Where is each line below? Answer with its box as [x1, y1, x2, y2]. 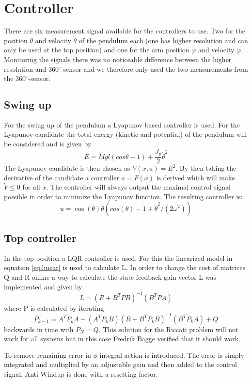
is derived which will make [156, 172, 235, 182]
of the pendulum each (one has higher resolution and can [79, 35, 248, 45]
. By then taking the [175, 163, 236, 173]
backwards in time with [4, 324, 74, 334]
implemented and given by [4, 281, 82, 291]
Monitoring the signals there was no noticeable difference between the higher [4, 54, 232, 64]
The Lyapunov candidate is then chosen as [4, 163, 130, 173]
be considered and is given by [4, 139, 92, 149]
